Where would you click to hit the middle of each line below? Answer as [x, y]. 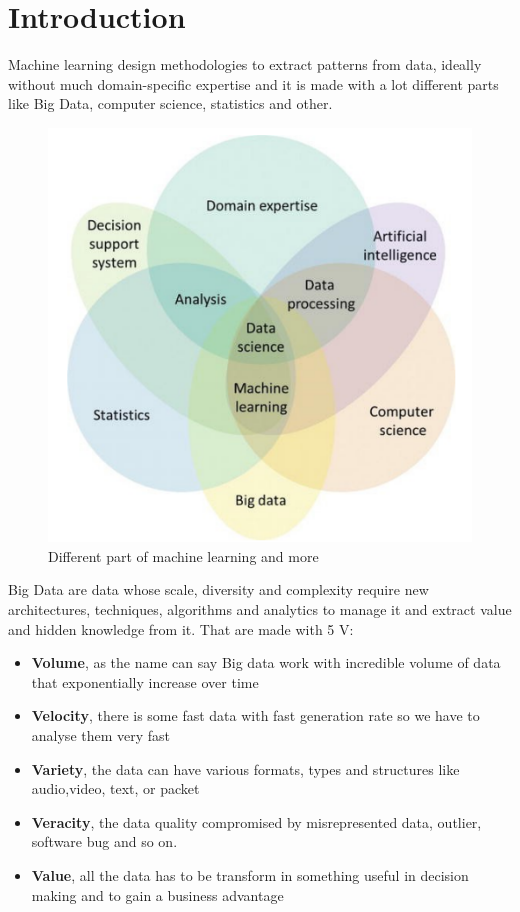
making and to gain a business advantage [157, 894]
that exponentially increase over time [145, 681]
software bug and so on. [104, 841]
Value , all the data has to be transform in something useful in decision [250, 874]
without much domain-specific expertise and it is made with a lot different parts [253, 83]
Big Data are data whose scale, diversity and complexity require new [218, 589]
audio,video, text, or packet [115, 788]
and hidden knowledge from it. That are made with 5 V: [181, 628]
